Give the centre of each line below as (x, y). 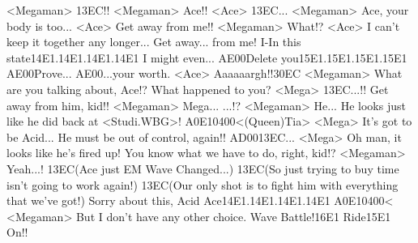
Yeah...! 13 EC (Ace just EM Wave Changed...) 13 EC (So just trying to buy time (203, 168)
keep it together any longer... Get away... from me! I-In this (154, 42)
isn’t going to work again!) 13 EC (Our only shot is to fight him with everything (203, 184)
